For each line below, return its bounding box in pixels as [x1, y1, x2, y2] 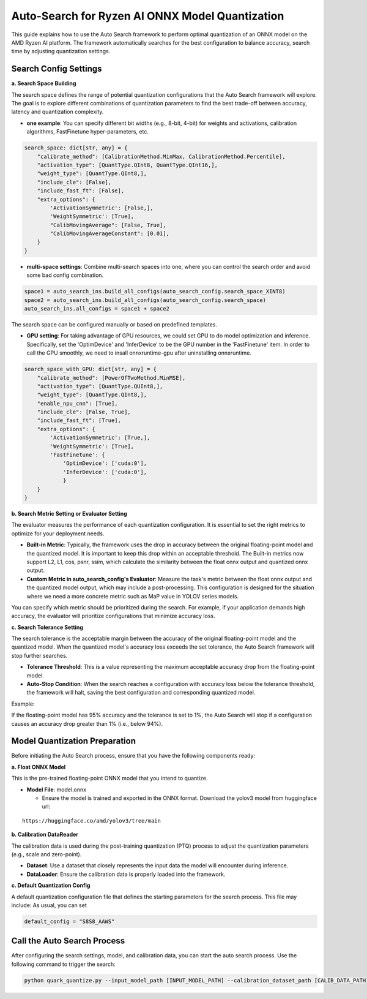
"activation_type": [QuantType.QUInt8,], [37, 383, 163, 390]
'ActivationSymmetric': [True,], [50, 434, 150, 441]
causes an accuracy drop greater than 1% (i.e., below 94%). [11, 720, 163, 727]
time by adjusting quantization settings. [11, 48, 111, 55]
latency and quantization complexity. [11, 108, 104, 116]
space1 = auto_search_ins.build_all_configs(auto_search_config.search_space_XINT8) [24, 288, 286, 295]
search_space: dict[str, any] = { [24, 145, 128, 151]
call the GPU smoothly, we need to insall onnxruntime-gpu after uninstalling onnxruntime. [26, 349, 252, 356]
